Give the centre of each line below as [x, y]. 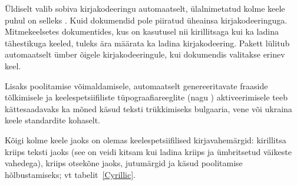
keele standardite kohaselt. [52, 120]
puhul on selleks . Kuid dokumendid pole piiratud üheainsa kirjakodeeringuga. [146, 20]
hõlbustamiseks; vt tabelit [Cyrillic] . [70, 174]
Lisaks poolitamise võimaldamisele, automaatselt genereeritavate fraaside [136, 85]
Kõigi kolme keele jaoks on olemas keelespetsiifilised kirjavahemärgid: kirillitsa [146, 139]
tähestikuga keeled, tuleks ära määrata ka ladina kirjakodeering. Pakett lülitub [147, 43]
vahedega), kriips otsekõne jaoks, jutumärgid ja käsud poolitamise [124, 163]
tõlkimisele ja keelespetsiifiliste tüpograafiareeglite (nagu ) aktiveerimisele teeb [146, 97]
